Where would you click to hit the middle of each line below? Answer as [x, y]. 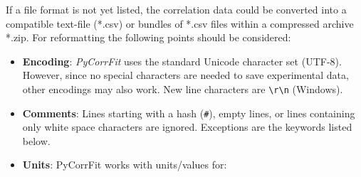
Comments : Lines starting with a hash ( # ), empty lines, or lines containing [189, 113]
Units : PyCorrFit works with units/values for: [125, 165]
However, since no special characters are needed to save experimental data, [185, 75]
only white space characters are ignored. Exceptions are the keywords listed [187, 127]
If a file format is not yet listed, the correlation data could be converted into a [176, 9]
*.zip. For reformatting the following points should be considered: [148, 37]
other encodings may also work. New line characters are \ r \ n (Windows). [183, 88]
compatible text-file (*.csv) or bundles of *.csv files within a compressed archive [180, 23]
